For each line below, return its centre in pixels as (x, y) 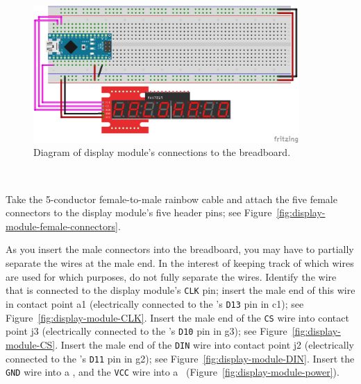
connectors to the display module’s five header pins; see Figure (139, 212)
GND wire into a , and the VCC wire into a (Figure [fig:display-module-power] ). (173, 372)
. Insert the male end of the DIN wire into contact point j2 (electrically (204, 344)
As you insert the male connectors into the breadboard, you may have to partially (180, 249)
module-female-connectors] (62, 226)
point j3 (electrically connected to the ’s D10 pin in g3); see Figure (146, 331)
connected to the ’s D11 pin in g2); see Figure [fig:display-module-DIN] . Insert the (180, 358)
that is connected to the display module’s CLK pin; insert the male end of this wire (180, 290)
